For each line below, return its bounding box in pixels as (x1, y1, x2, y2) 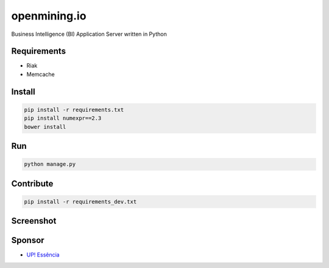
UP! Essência (26, 251, 60, 258)
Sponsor (11, 235, 45, 246)
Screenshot (11, 216, 57, 226)
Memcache (26, 70, 55, 78)
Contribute (11, 178, 54, 188)
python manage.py (24, 161, 76, 168)
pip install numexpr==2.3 (24, 115, 102, 122)
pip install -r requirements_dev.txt (24, 198, 137, 205)
